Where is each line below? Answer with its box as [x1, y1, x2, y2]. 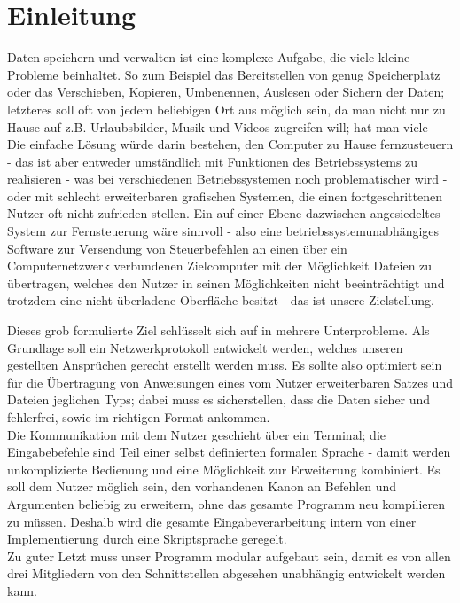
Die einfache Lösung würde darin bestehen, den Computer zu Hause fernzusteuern [7, 135, 454, 153]
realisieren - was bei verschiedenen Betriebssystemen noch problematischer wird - [7, 169, 448, 188]
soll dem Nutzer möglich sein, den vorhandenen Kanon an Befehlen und [7, 477, 397, 496]
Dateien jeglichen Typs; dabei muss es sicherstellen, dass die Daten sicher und [7, 390, 431, 409]
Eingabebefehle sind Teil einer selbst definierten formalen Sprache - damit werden [7, 442, 451, 461]
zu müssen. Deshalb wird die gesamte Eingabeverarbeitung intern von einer [7, 512, 417, 530]
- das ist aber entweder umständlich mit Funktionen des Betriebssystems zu [7, 152, 418, 170]
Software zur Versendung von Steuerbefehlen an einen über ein [7, 239, 347, 257]
